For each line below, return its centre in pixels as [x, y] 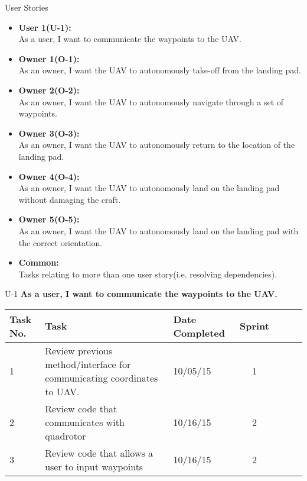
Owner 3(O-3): [49, 133]
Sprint [254, 326]
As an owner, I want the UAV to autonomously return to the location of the [157, 145]
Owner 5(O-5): [49, 219]
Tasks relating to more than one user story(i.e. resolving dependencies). [148, 274]
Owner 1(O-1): [49, 58]
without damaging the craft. [70, 199]
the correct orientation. [61, 242]
